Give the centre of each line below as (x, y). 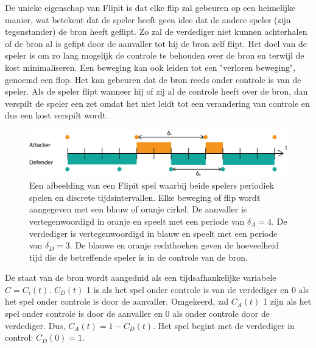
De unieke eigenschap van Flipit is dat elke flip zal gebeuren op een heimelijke (150, 7)
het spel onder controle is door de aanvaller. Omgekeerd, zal (117, 301)
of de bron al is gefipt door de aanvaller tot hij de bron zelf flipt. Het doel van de (156, 43)
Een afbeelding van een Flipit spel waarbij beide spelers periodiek (152, 185)
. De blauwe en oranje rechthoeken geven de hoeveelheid (174, 245)
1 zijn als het (287, 301)
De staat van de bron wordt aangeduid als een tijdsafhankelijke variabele (141, 277)
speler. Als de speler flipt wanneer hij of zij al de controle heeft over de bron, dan (156, 91)
